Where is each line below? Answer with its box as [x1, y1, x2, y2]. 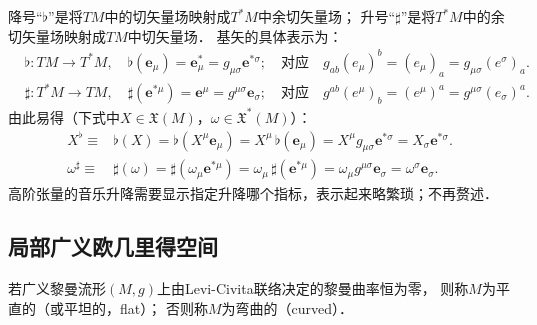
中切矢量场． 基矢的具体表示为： [127, 25, 343, 46]
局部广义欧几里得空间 [8, 231, 218, 262]
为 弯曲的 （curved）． [221, 297, 353, 318]
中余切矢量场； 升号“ [257, 6, 396, 26]
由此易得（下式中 [8, 106, 120, 127]
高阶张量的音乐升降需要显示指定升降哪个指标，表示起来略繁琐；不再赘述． [8, 182, 498, 203]
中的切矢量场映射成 [104, 6, 231, 26]
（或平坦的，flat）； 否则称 [36, 297, 208, 318]
